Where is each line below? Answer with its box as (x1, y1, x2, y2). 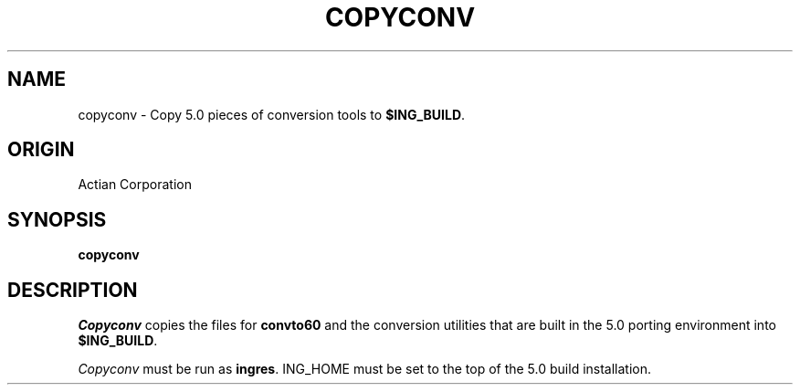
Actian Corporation (78, 176, 192, 193)
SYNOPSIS (7, 207, 107, 231)
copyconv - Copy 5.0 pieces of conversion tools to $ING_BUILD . (78, 106, 466, 122)
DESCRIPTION (7, 278, 138, 302)
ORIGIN (7, 138, 75, 162)
